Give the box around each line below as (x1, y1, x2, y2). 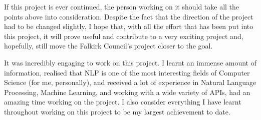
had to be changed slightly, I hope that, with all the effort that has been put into (4, 21, 253, 31)
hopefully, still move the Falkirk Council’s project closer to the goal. (4, 40, 213, 51)
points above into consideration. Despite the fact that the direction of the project (4, 11, 253, 21)
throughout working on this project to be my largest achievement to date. (4, 106, 230, 116)
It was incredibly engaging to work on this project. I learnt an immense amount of (4, 57, 256, 67)
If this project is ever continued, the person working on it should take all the (4, 1, 239, 11)
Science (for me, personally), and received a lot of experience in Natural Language (4, 77, 256, 87)
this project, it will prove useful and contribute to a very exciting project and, (4, 30, 243, 41)
